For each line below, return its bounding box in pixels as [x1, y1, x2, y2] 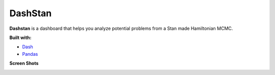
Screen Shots [9, 60, 39, 66]
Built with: [9, 34, 32, 41]
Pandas [22, 51, 38, 57]
